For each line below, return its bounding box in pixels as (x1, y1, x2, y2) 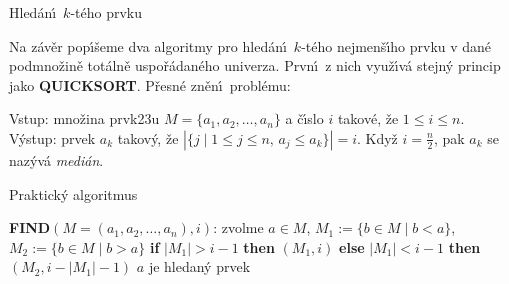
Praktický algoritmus (9, 183, 138, 204)
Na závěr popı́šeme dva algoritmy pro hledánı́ (9, 35, 287, 56)
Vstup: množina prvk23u (9, 108, 160, 129)
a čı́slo (285, 108, 324, 129)
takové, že (337, 108, 399, 129)
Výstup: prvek (9, 127, 96, 148)
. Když (357, 127, 398, 148)
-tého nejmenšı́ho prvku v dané (301, 35, 492, 56)
